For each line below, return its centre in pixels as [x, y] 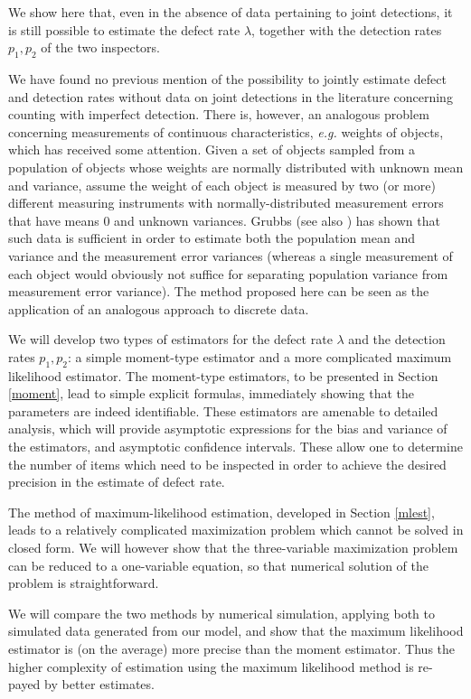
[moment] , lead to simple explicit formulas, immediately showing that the [212, 393]
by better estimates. [99, 684]
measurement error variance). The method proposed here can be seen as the [219, 291]
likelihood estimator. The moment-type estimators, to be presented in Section [223, 375]
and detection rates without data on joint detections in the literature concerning [231, 96]
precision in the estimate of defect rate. [117, 482]
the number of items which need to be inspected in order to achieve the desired [227, 464]
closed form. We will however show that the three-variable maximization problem [233, 548]
